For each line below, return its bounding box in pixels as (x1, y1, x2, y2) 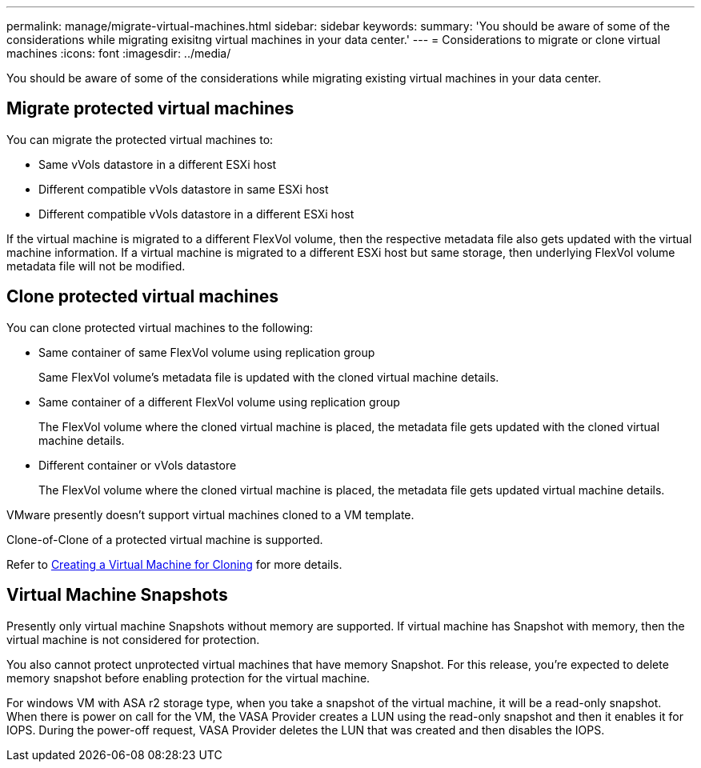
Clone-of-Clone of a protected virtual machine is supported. (6, 532, 323, 546)
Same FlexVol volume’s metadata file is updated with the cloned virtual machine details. (38, 370, 499, 384)
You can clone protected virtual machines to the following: (6, 320, 314, 334)
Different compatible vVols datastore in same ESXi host (38, 182, 329, 196)
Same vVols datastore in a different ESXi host (38, 157, 277, 171)
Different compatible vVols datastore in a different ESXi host (38, 206, 355, 221)
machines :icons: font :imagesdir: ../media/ (6, 46, 231, 60)
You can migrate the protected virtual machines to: (6, 132, 274, 146)
